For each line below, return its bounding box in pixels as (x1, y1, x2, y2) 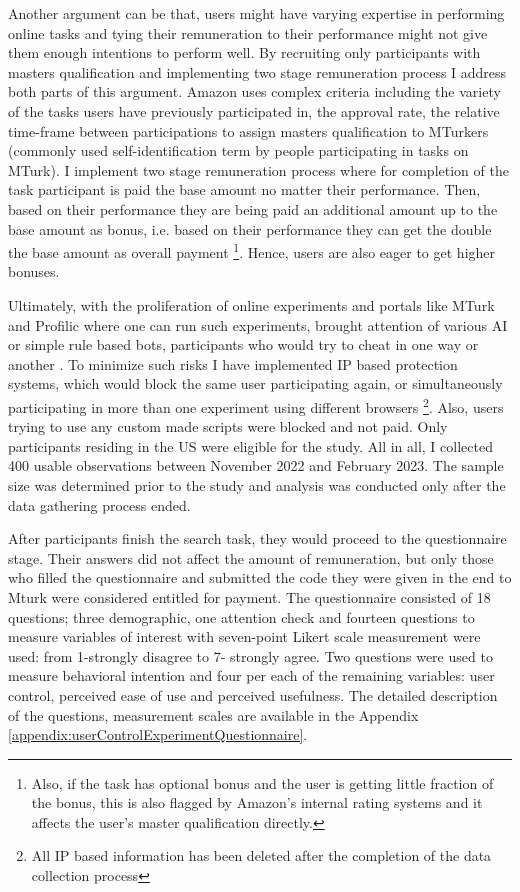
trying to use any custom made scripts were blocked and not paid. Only (8, 416, 448, 437)
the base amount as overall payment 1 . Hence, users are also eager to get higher (8, 239, 496, 262)
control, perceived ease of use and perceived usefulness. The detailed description (8, 684, 498, 705)
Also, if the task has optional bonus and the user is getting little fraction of (31, 772, 494, 793)
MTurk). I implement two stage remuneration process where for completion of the (8, 159, 509, 180)
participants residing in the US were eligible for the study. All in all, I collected (8, 435, 493, 456)
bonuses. (8, 261, 60, 282)
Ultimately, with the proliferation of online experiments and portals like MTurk (8, 294, 495, 315)
